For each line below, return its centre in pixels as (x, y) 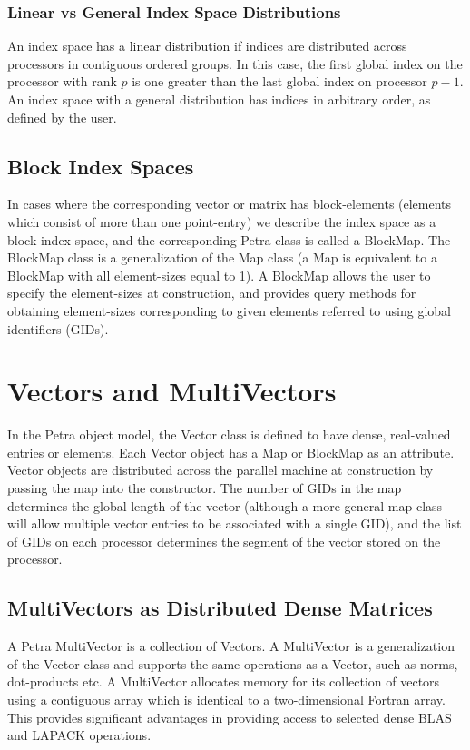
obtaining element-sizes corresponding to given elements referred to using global (230, 310)
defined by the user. (62, 117)
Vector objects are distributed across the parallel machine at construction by (220, 470)
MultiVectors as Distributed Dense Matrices (220, 608)
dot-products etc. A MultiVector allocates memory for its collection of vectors (224, 681)
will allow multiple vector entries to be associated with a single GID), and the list (235, 523)
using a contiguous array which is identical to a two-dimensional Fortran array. (226, 699)
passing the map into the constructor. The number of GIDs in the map (205, 488)
